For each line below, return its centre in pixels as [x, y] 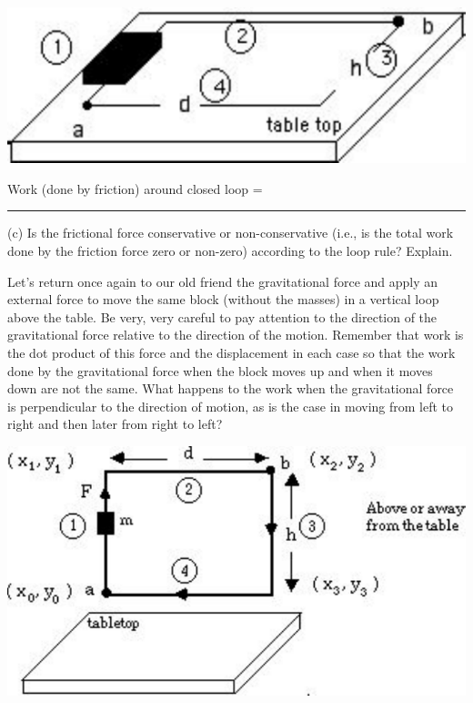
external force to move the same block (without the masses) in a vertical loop [223, 299]
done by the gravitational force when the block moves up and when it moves [220, 370]
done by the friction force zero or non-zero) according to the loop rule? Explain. [230, 250]
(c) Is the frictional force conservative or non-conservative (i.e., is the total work [231, 233]
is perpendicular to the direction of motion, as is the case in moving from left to [231, 406]
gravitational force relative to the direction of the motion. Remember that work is [236, 335]
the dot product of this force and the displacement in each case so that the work [231, 352]
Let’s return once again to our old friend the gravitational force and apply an [223, 281]
